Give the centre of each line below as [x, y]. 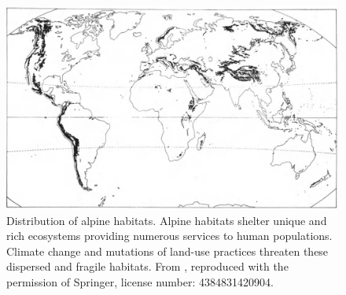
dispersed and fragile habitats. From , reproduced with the [147, 266]
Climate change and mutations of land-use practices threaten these [167, 251]
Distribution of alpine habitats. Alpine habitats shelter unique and [167, 220]
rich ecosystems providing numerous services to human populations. [169, 236]
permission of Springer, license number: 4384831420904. [140, 281]
